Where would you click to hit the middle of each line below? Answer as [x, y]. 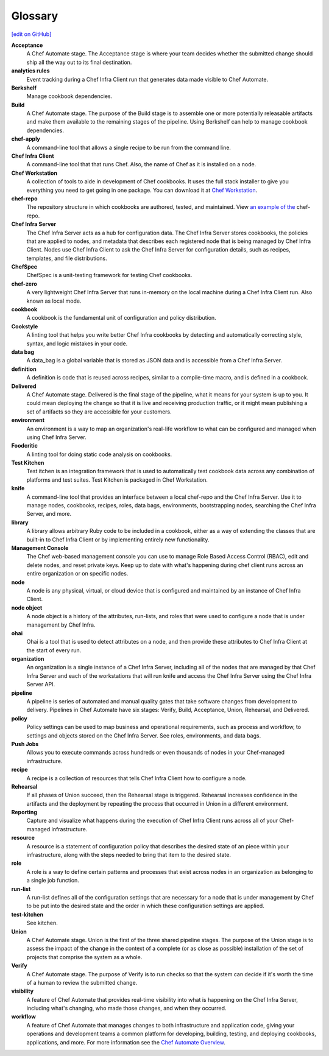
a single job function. [53, 881]
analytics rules [30, 71]
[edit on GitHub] [31, 34]
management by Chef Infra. [61, 625]
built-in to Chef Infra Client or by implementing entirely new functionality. [118, 540]
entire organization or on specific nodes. [77, 574]
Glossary [35, 16]
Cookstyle [25, 326]
